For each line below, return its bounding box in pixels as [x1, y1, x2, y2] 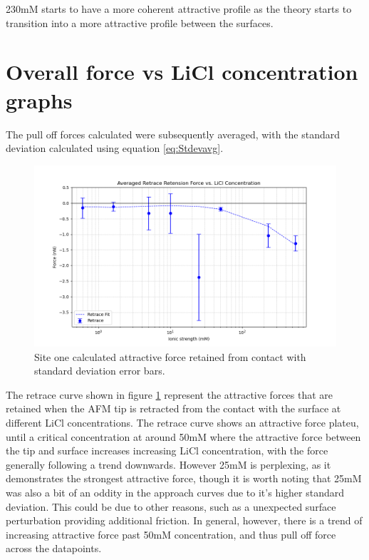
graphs [6, 85, 73, 114]
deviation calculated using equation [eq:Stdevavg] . [6, 141, 224, 156]
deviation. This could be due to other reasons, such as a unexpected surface [6, 499, 336, 514]
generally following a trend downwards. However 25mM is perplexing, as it [6, 457, 331, 472]
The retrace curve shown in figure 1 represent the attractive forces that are [6, 387, 333, 402]
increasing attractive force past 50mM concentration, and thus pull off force [6, 526, 336, 541]
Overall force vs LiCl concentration [6, 57, 358, 86]
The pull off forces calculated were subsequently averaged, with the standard [6, 126, 341, 141]
